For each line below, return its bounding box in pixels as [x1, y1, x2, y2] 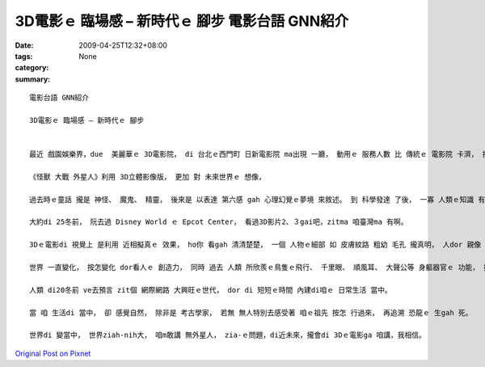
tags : [15, 51, 33, 61]
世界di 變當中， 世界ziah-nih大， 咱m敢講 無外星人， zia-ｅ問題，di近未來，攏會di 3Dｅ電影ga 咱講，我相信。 [29, 331, 426, 340]
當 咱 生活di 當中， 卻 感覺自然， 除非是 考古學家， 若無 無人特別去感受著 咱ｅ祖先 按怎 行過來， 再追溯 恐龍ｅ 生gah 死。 [29, 308, 473, 317]
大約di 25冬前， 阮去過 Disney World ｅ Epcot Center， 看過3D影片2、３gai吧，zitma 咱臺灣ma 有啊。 [29, 217, 408, 226]
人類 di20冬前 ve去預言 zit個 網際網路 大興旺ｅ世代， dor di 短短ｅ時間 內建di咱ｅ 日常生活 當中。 [29, 285, 392, 294]
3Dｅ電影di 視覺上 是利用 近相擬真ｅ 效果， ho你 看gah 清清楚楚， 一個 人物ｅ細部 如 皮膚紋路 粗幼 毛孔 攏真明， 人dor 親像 [29, 240, 482, 250]
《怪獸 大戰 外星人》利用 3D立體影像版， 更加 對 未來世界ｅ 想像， [29, 172, 266, 181]
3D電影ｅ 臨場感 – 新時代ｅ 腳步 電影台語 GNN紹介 [15, 12, 349, 30]
